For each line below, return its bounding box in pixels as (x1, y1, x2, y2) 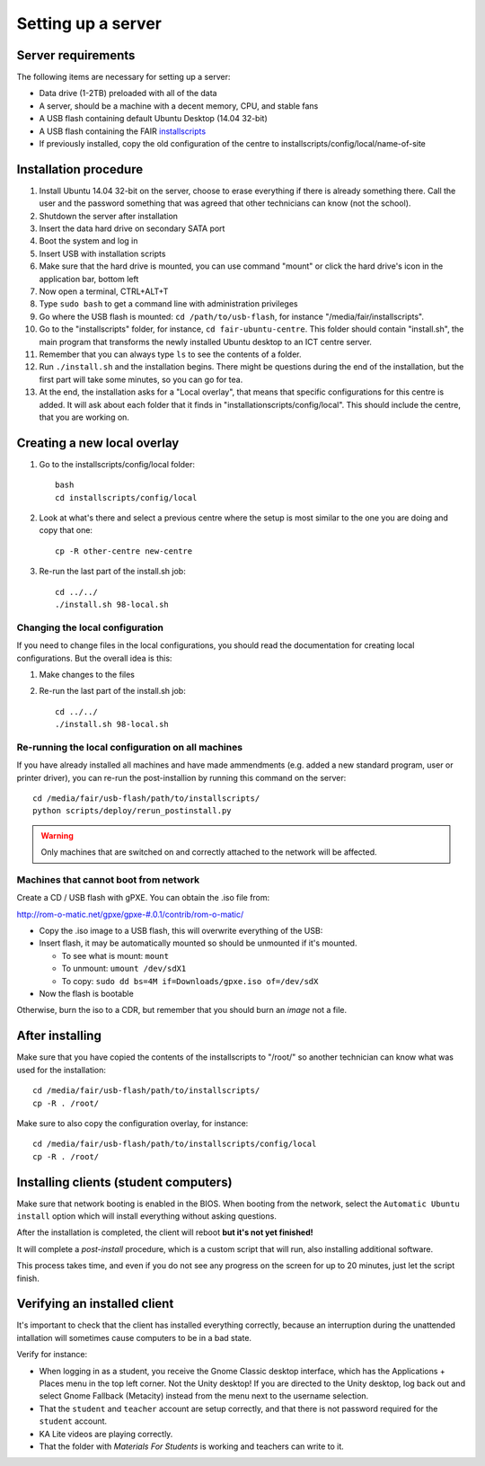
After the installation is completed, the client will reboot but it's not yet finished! (16, 1227, 313, 1238)
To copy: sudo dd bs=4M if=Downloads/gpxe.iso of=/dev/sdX (61, 975, 319, 986)
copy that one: (39, 525, 93, 536)
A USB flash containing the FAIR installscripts (39, 126, 207, 137)
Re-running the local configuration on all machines (16, 741, 242, 753)
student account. (39, 1416, 108, 1426)
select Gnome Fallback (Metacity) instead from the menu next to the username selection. (39, 1390, 369, 1401)
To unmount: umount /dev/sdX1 (61, 963, 187, 974)
